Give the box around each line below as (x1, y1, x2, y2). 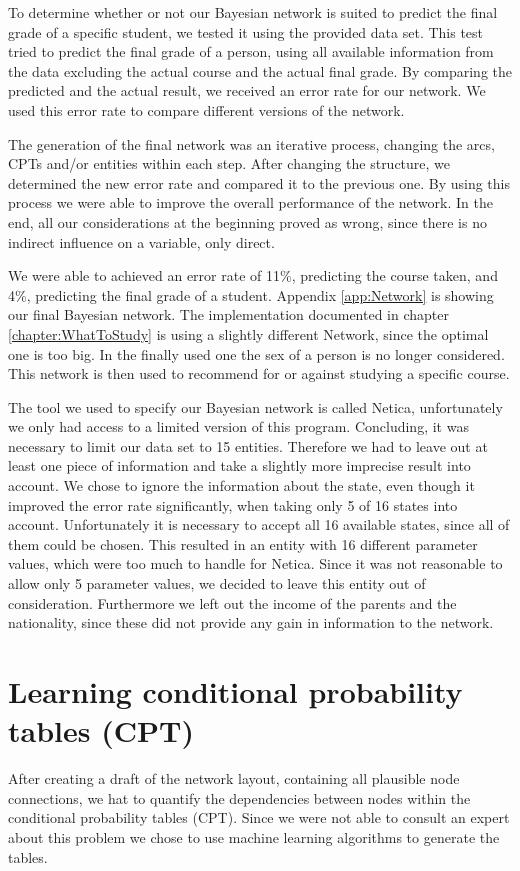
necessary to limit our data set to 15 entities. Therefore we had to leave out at (8, 435, 488, 456)
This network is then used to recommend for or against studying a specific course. (8, 363, 510, 384)
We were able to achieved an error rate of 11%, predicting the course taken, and (8, 265, 498, 286)
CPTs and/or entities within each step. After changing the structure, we (8, 153, 451, 174)
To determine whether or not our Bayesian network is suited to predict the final (8, 2, 498, 22)
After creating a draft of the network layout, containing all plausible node (8, 768, 460, 789)
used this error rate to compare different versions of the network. (8, 99, 405, 120)
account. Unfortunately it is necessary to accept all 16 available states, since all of (8, 514, 510, 535)
